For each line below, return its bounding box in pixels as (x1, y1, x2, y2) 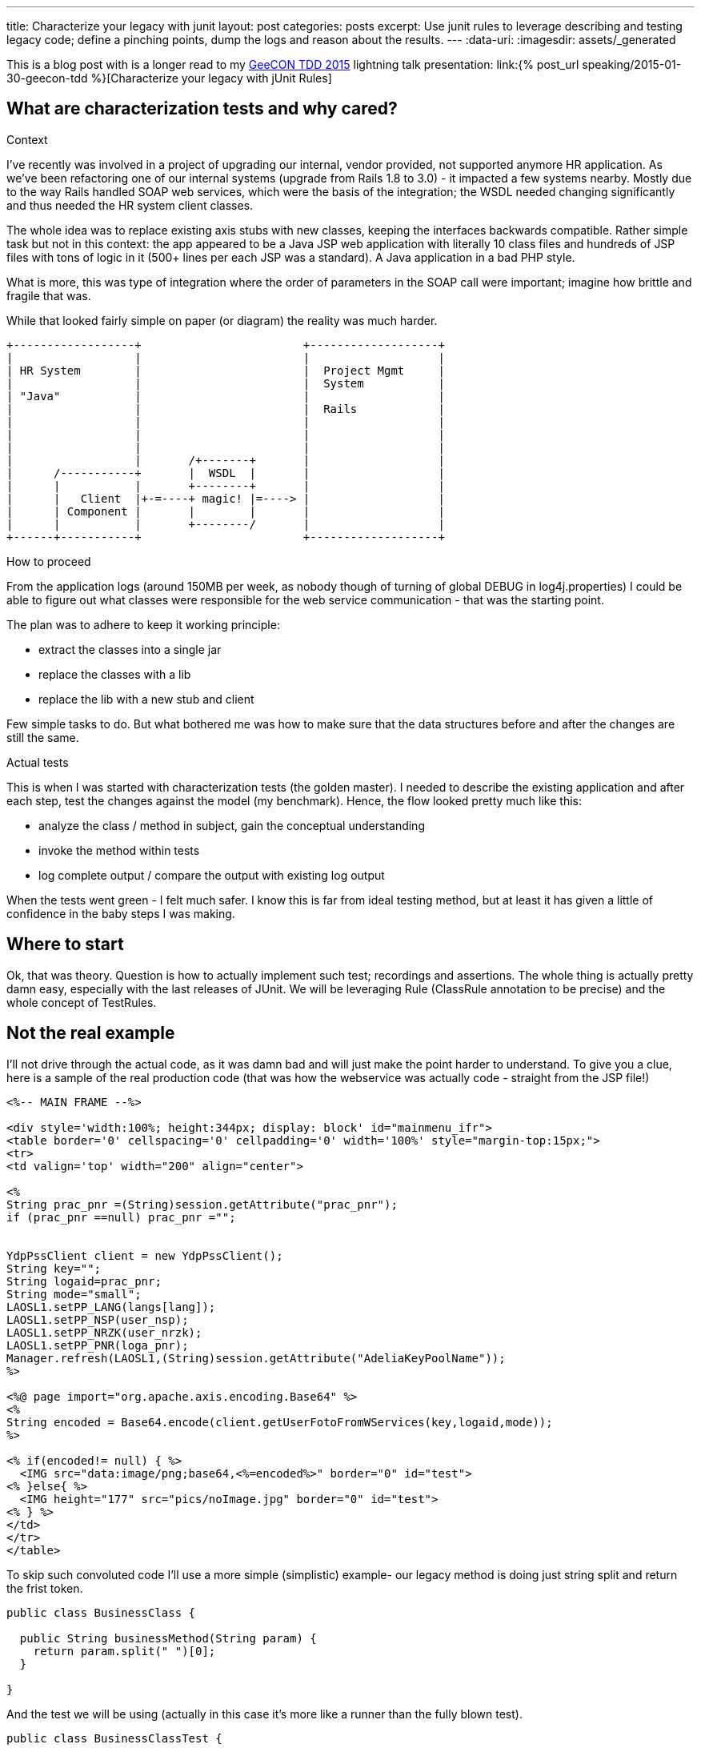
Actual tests (6, 755, 69, 769)
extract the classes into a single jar (38, 642, 222, 656)
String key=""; (6, 1261, 102, 1275)
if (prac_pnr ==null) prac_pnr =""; (6, 1210, 236, 1224)
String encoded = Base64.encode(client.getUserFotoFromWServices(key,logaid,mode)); (6, 1415, 553, 1429)
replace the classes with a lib (38, 667, 191, 681)
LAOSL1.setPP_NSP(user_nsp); (6, 1313, 189, 1326)
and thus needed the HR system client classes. (6, 198, 254, 212)
